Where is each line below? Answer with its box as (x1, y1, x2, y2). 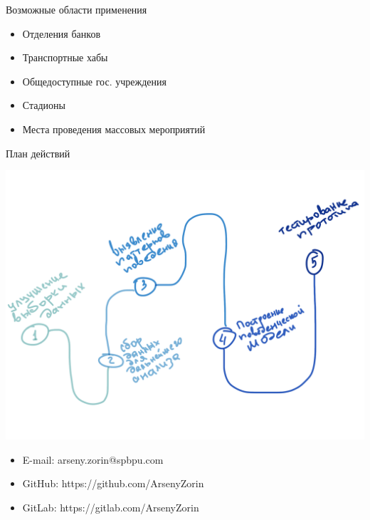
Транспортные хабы (22, 50, 108, 65)
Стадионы (22, 98, 65, 113)
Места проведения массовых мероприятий (22, 121, 206, 136)
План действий (6, 145, 70, 160)
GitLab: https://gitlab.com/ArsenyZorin (22, 499, 199, 514)
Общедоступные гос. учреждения (22, 73, 166, 88)
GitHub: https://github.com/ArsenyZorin (22, 476, 204, 491)
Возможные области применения (6, 2, 147, 16)
